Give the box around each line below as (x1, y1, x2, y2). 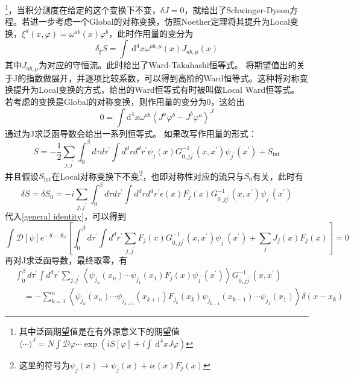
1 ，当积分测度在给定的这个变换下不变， (5, 2, 160, 16)
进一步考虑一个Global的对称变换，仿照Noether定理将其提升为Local (30, 15, 290, 28)
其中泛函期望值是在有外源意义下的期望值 (19, 325, 180, 338)
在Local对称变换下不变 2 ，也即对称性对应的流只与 (51, 168, 244, 182)
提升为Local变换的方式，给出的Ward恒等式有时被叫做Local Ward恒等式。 (13, 83, 300, 96)
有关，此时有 (252, 169, 303, 182)
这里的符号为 (19, 358, 70, 371)
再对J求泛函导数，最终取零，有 (5, 253, 128, 266)
